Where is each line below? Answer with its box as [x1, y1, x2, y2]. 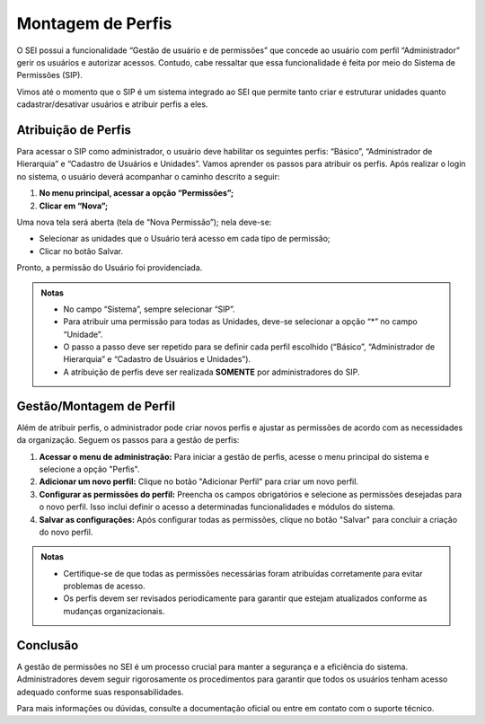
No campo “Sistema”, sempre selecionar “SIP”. [63, 304, 235, 314]
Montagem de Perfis [16, 13, 172, 33]
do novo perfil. [39, 526, 93, 537]
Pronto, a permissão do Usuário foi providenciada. [16, 262, 203, 273]
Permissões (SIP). [16, 70, 83, 81]
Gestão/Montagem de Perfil [16, 398, 176, 413]
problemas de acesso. [63, 580, 145, 592]
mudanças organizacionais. [63, 605, 165, 616]
